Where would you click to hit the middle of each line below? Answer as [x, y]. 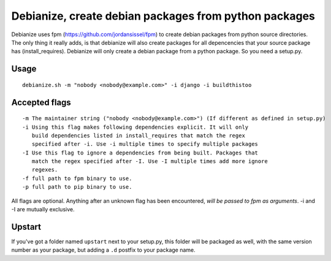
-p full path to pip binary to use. [77, 187]
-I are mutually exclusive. [43, 210]
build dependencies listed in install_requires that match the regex [138, 135]
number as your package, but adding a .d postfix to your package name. [103, 250]
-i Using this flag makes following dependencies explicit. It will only [135, 127]
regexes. [45, 170]
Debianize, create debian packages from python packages [163, 16]
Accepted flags [41, 102]
